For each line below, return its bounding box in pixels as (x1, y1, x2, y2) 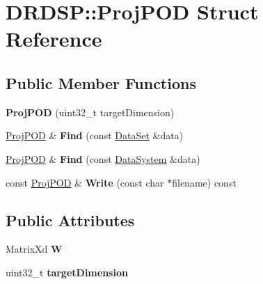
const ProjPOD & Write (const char (6, 175, 164, 189)
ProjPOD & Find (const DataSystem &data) (6, 151, 200, 166)
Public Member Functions (6, 72, 196, 93)
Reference (6, 24, 102, 53)
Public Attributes (6, 209, 135, 230)
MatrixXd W (6, 242, 63, 256)
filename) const (172, 175, 237, 189)
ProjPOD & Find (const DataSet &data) (6, 128, 184, 143)
